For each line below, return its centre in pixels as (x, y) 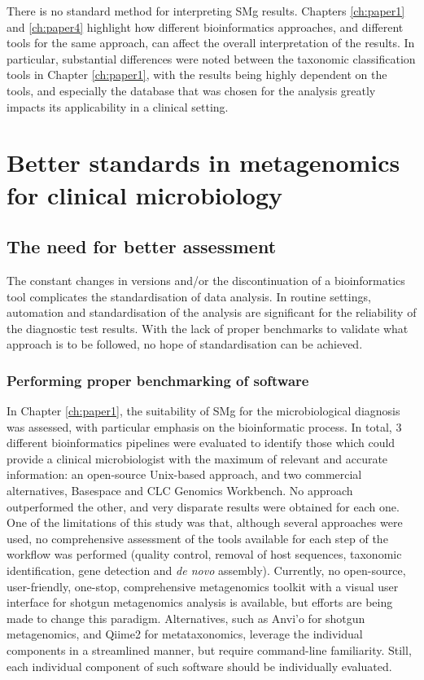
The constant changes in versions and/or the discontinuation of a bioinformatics (206, 280)
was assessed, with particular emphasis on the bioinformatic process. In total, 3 (204, 426)
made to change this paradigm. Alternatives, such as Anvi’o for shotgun (186, 618)
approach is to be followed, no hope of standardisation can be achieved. (185, 344)
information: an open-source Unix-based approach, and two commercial (184, 474)
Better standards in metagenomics (203, 162)
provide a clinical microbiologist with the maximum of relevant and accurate (197, 458)
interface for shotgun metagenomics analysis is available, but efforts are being (200, 602)
